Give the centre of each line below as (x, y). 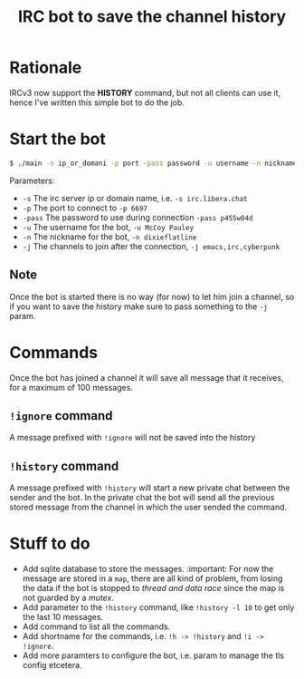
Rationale (46, 68)
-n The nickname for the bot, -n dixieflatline (109, 237)
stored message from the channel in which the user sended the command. (148, 507)
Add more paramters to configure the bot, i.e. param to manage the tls (153, 655)
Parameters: (32, 180)
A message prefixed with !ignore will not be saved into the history (133, 438)
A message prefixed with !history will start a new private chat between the (150, 488)
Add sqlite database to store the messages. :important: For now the (148, 569)
